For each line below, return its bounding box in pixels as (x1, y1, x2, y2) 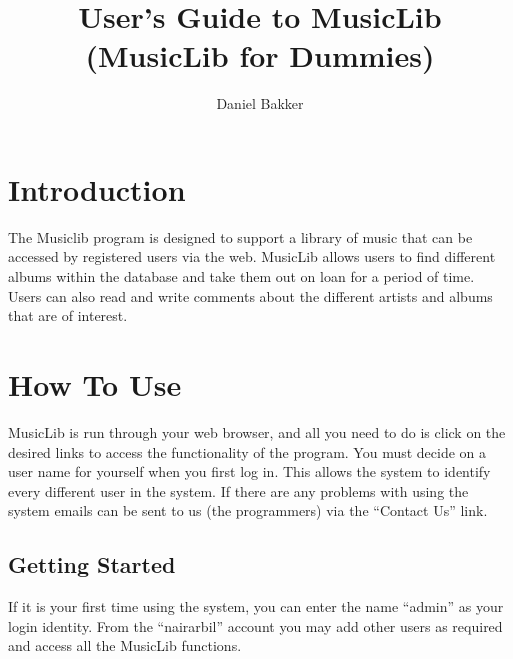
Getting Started (8, 549, 176, 580)
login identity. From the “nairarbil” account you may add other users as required (8, 615, 503, 636)
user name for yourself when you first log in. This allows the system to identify (8, 461, 491, 482)
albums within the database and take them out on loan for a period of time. (8, 266, 475, 287)
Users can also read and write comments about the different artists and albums (8, 285, 493, 306)
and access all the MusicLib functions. (8, 635, 242, 656)
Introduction (8, 168, 186, 209)
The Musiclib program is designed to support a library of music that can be (8, 226, 473, 247)
